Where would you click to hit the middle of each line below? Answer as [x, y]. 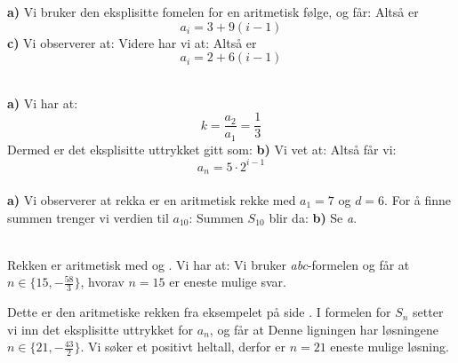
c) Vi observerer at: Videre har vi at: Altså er [132, 42]
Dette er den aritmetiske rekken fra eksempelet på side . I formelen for [199, 312]
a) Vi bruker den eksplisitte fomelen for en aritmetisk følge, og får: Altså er [213, 12]
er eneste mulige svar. [228, 282]
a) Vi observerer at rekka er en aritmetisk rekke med [152, 200]
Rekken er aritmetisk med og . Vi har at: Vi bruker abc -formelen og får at [209, 264]
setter [428, 312]
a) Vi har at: [43, 103]
